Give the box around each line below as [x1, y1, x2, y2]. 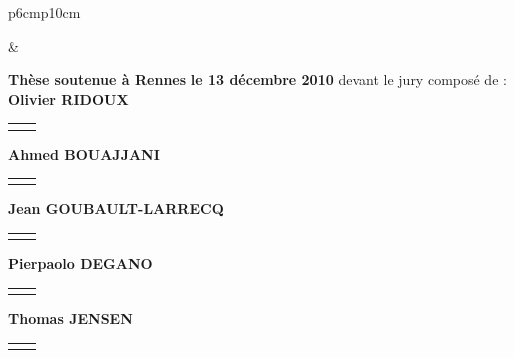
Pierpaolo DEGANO [8, 253, 153, 274]
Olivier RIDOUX [8, 88, 129, 109]
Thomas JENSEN [8, 308, 133, 329]
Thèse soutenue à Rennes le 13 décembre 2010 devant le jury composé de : [8, 69, 507, 90]
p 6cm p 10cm [8, 2, 81, 22]
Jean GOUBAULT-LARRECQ [8, 198, 224, 219]
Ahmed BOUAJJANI [8, 143, 160, 164]
